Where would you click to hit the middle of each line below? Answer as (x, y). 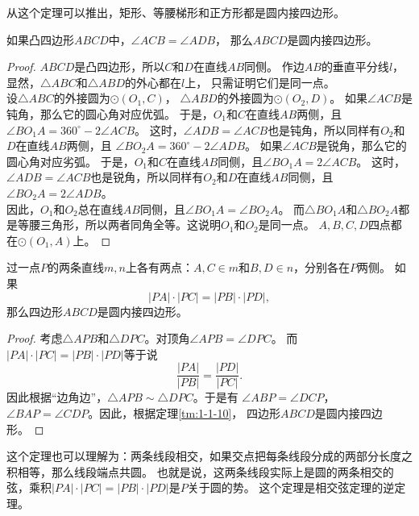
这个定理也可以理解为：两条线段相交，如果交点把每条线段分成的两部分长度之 (209, 456)
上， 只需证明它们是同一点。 (260, 82)
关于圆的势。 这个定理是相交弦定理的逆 (291, 487)
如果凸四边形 (40, 39)
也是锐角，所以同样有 (147, 177)
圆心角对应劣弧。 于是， (71, 161)
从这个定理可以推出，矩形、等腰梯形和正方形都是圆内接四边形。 (176, 12)
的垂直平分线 (355, 67)
